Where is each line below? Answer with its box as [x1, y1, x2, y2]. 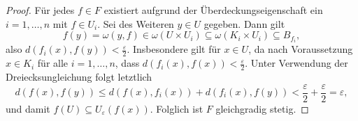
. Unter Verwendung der [245, 56, 348, 70]
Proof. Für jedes [6, 3, 75, 17]
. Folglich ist [150, 101, 203, 115]
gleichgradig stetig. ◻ [215, 101, 309, 115]
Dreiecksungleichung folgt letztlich [6, 69, 152, 83]
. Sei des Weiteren [97, 16, 174, 31]
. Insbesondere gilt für [127, 42, 221, 56]
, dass [115, 56, 140, 70]
